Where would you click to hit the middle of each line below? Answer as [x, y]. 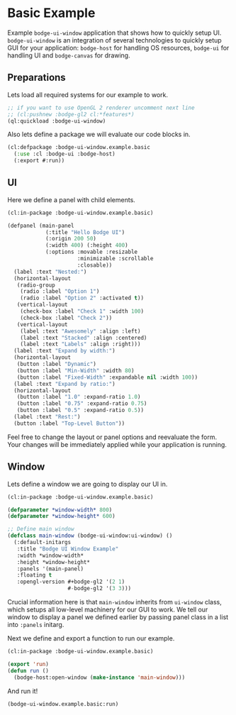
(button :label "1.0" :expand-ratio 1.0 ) [79, 397]
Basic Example [51, 13]
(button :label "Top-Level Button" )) [69, 423]
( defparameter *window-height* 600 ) [61, 516]
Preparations [36, 78]
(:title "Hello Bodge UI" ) [85, 232]
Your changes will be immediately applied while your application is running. [117, 444]
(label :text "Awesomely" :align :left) [80, 331]
